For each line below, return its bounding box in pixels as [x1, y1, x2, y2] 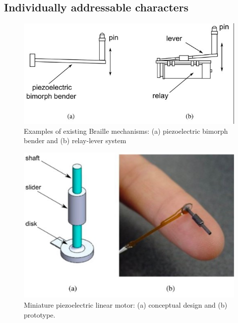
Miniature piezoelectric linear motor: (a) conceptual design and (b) [24, 299, 228, 310]
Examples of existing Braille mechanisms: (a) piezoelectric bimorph [24, 125, 228, 136]
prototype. [24, 309, 56, 320]
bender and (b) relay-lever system [24, 135, 126, 146]
